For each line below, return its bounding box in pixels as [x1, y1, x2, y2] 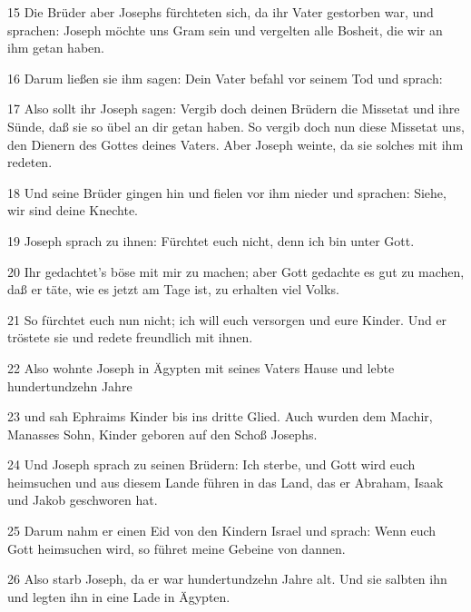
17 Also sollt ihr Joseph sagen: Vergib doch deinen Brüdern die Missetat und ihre [7, 99, 460, 118]
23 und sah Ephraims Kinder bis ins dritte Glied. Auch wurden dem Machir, [7, 407, 433, 426]
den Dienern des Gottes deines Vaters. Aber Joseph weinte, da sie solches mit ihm [7, 134, 464, 153]
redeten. [7, 153, 53, 172]
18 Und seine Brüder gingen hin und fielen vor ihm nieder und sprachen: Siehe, [7, 183, 446, 202]
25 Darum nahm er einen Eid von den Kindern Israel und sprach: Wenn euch [7, 521, 437, 540]
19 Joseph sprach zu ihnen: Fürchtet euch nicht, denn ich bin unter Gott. [7, 231, 415, 250]
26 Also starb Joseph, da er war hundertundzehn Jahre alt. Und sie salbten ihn [7, 569, 447, 588]
